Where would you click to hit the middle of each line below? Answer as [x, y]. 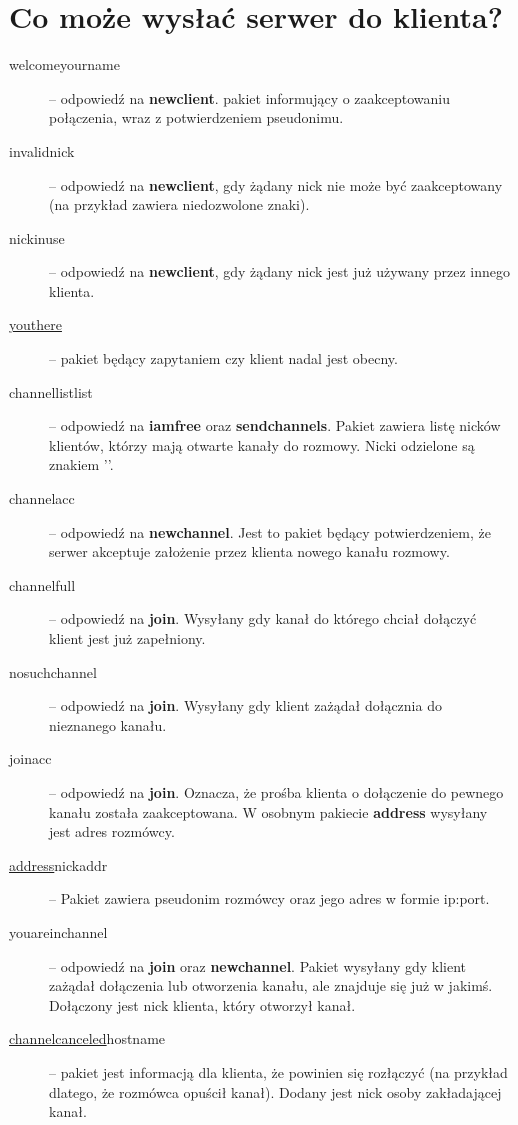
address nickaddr [58, 864]
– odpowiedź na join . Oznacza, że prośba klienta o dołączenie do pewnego [276, 791]
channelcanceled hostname [87, 1038]
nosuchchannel [53, 671]
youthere [35, 324]
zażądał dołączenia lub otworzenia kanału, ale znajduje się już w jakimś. [271, 985]
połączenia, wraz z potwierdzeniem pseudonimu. [196, 117]
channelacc [42, 498]
